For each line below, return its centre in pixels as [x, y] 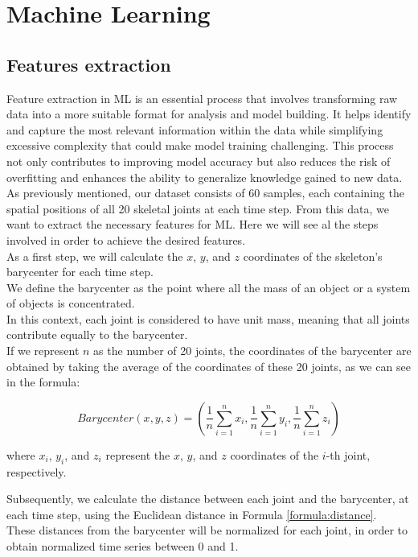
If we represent [43, 351]
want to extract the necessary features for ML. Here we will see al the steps [193, 224]
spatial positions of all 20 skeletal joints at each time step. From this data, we [198, 208]
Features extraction [89, 64]
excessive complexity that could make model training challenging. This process [200, 145]
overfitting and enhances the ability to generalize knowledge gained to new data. [205, 177]
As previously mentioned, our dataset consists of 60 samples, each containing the [205, 193]
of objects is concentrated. [71, 303]
